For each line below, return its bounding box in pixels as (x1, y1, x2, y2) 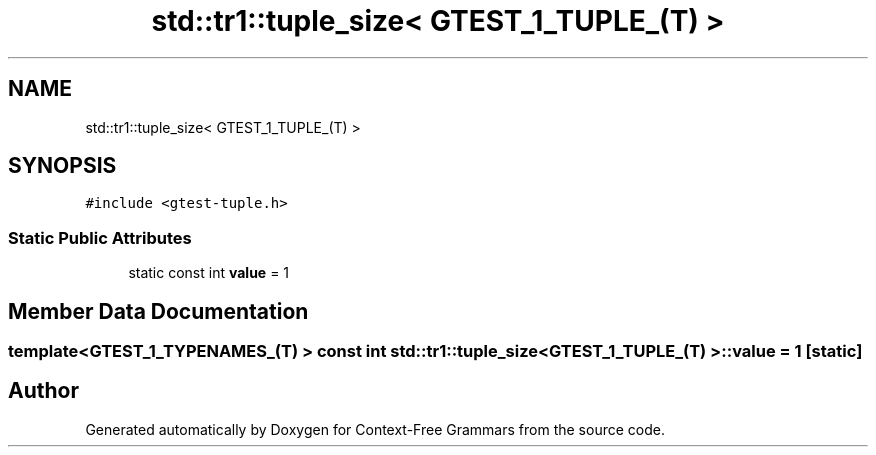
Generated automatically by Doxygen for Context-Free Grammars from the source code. (85, 420, 665, 438)
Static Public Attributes (8, 227, 192, 248)
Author (8, 378, 79, 404)
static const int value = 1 (128, 264, 290, 282)
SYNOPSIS (8, 153, 117, 179)
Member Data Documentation (8, 298, 309, 324)
